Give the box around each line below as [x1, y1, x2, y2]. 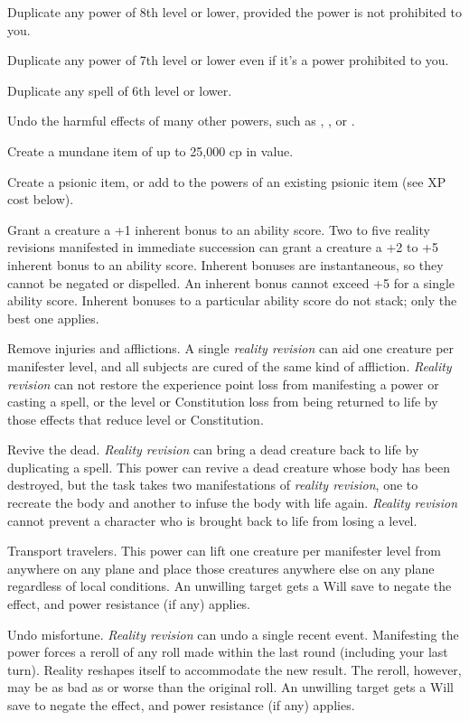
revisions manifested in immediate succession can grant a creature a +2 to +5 [7, 238, 438, 257]
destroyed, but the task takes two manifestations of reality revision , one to [7, 475, 418, 494]
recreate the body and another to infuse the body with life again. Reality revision [7, 493, 458, 512]
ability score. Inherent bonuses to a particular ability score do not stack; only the [7, 291, 457, 310]
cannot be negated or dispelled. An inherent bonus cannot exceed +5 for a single [7, 273, 455, 292]
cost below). [7, 190, 74, 209]
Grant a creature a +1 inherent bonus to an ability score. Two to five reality [7, 220, 430, 239]
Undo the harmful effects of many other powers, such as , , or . [7, 111, 355, 130]
